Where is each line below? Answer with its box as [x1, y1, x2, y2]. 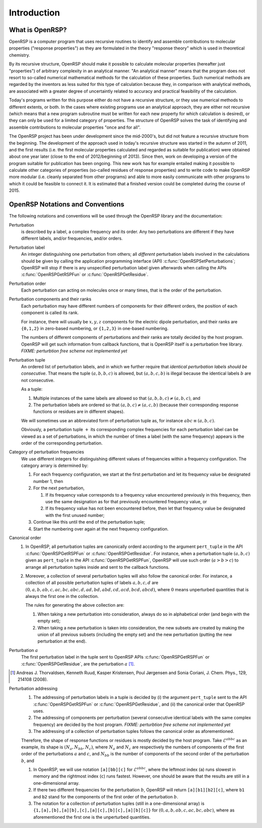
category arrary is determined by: [21, 463, 88, 468]
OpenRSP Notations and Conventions [9, 200, 125, 209]
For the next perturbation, [33, 485, 85, 491]
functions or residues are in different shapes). [33, 409, 125, 414]
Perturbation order [9, 281, 46, 286]
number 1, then [33, 478, 63, 484]
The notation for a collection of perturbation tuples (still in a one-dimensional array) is [33, 801, 205, 807]
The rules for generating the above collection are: [25, 602, 125, 608]
